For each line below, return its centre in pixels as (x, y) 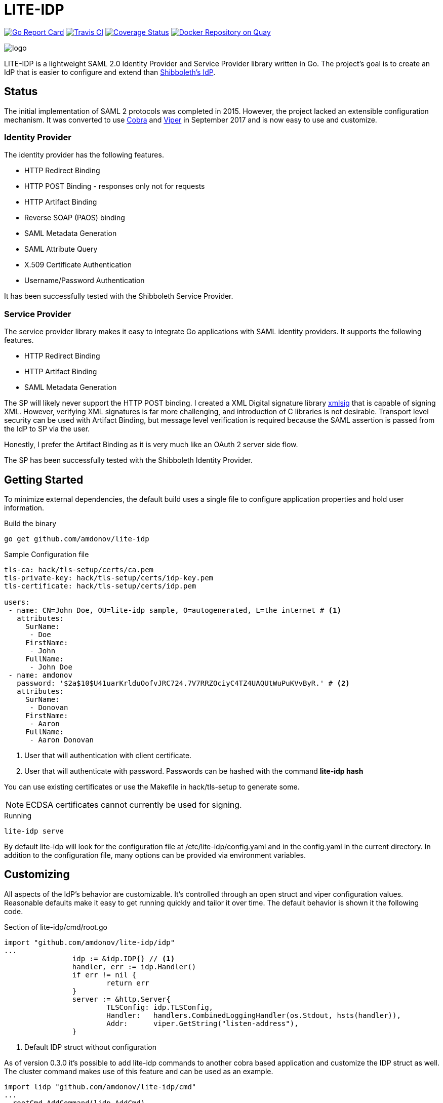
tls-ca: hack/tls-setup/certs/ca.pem (79, 569)
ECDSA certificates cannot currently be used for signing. (134, 804)
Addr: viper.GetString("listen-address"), (203, 1023)
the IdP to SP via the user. (47, 429)
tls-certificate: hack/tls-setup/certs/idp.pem (100, 586)
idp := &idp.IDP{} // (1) (124, 958)
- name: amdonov (40, 675)
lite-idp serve (34, 831)
